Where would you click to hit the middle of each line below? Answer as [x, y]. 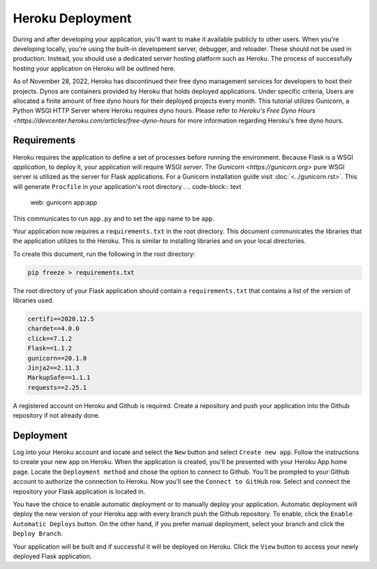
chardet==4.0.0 [53, 329]
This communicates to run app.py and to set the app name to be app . [113, 218]
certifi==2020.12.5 [61, 319]
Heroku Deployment [72, 18]
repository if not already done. [57, 416]
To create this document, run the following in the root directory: [104, 254]
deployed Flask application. [52, 556]
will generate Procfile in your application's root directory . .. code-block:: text [127, 186]
